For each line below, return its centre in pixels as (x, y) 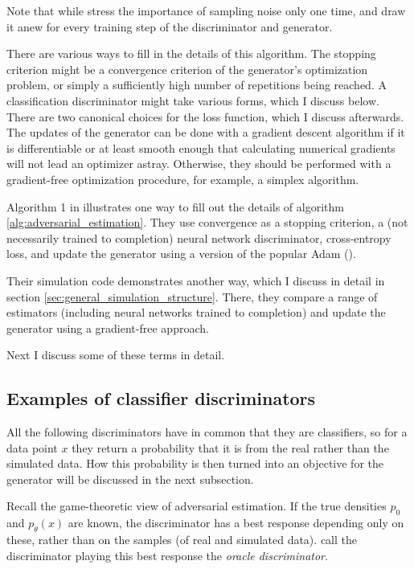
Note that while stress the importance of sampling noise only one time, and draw (206, 10)
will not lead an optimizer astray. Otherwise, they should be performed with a (199, 164)
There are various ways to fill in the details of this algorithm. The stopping (191, 53)
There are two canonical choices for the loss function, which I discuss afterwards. (205, 116)
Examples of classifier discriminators (161, 398)
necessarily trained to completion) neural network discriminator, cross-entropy (199, 237)
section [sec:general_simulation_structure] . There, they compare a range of (192, 296)
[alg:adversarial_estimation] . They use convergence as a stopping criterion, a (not (207, 222)
